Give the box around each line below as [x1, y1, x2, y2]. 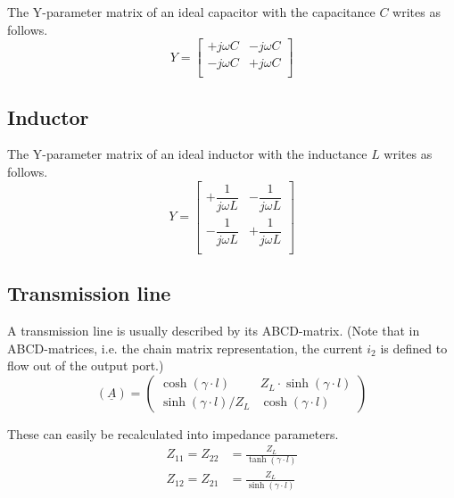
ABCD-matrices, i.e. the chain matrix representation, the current [7, 338, 363, 357]
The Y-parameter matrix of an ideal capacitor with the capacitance [7, 3, 376, 21]
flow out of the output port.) [7, 356, 164, 375]
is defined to [380, 338, 448, 357]
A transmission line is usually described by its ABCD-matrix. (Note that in [7, 321, 420, 340]
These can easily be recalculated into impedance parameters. [7, 424, 339, 443]
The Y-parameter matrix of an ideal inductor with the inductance [7, 145, 367, 163]
